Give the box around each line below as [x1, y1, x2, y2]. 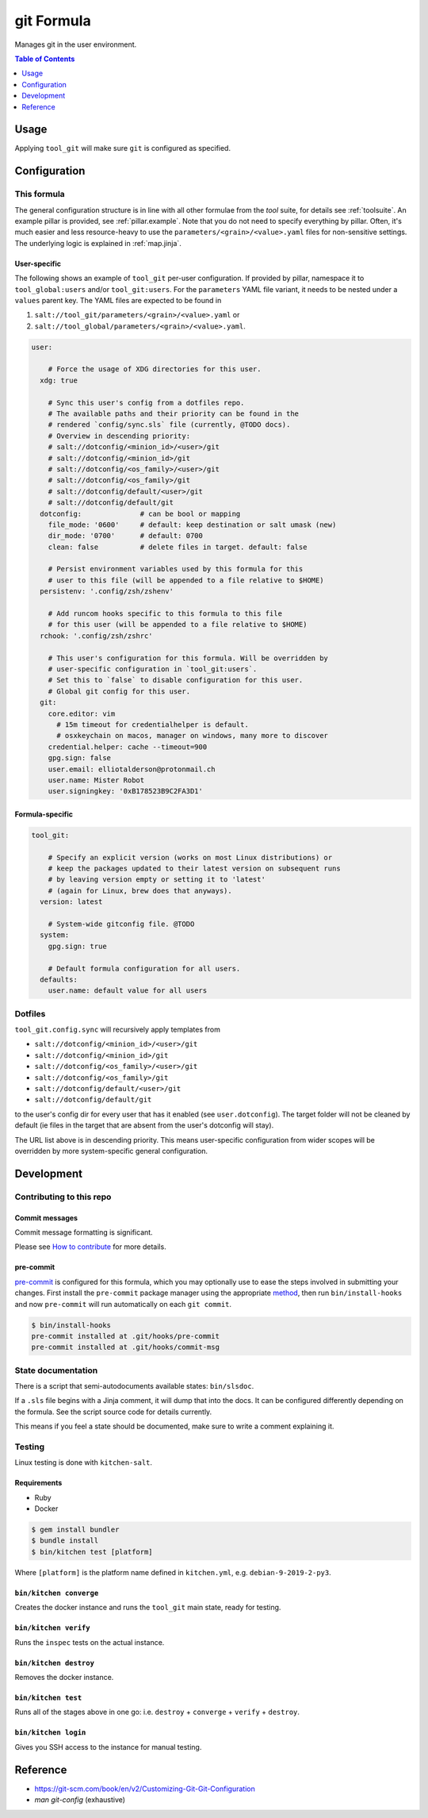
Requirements [14, 1478, 63, 1488]
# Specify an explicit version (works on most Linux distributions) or [48, 853, 333, 862]
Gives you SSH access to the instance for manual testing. [14, 1742, 202, 1751]
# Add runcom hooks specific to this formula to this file [48, 609, 283, 618]
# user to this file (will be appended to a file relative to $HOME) [48, 575, 324, 585]
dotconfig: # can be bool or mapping [40, 509, 241, 518]
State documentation [14, 1365, 98, 1376]
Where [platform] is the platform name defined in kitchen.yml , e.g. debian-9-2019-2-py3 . [14, 1567, 332, 1577]
